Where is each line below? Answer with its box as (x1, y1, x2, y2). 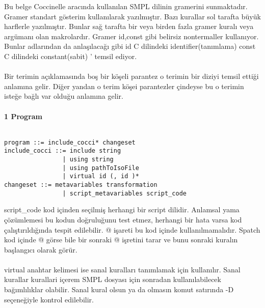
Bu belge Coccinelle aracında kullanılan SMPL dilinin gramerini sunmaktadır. (4, 1, 248, 11)
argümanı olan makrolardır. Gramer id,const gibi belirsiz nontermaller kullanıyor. (4, 31, 259, 41)
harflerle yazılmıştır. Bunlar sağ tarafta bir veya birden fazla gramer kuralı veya (4, 21, 254, 32)
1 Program (4, 110, 43, 121)
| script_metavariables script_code (62, 189, 187, 197)
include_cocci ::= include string (4, 147, 121, 155)
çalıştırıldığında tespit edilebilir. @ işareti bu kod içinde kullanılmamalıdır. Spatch (4, 224, 260, 235)
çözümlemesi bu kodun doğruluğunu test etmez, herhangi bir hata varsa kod (4, 214, 242, 225)
